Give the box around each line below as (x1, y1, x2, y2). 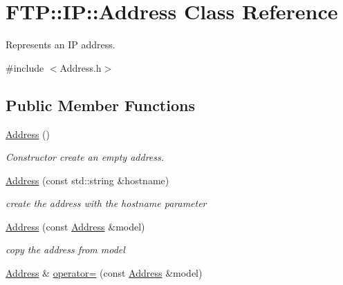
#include (6, 60, 44, 75)
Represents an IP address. (6, 37, 115, 52)
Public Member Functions (6, 94, 195, 115)
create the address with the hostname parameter (6, 196, 207, 210)
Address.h (59, 60, 102, 75)
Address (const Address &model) (6, 219, 145, 233)
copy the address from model (6, 242, 125, 257)
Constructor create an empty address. (6, 150, 165, 164)
